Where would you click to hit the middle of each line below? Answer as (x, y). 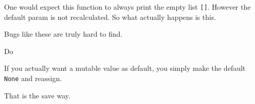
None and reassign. (33, 78)
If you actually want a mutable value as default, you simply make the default (125, 68)
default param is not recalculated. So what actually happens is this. (110, 17)
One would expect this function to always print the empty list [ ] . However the (127, 7)
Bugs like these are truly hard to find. (63, 34)
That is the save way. (37, 95)
